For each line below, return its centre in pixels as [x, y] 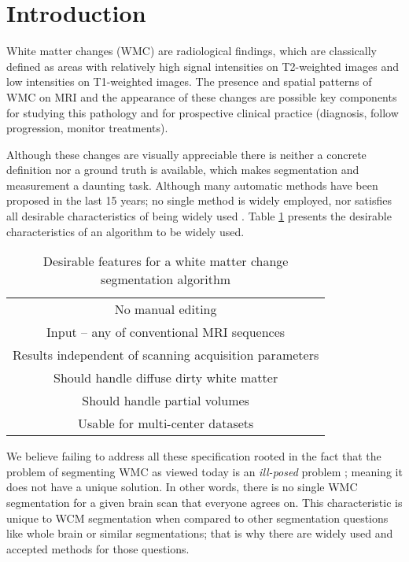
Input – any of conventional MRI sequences [166, 332]
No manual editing [166, 309]
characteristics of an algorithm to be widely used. [125, 231]
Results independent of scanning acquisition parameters [166, 355]
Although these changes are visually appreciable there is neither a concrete [186, 154]
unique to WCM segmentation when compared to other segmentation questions [197, 518]
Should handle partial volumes [166, 401]
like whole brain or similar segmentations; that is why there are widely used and [200, 533]
